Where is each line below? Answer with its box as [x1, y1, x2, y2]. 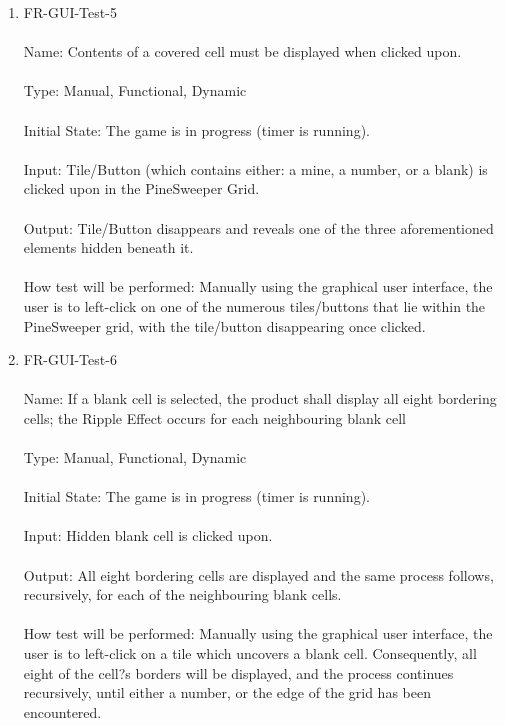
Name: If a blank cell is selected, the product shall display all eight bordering [23, 388, 497, 409]
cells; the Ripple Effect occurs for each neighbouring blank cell [23, 407, 406, 428]
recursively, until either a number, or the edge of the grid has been [23, 682, 431, 703]
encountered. [23, 701, 102, 722]
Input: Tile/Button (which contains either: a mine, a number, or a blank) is [23, 158, 488, 179]
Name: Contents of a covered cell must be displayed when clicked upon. [23, 41, 462, 62]
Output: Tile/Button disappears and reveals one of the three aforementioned [23, 217, 494, 238]
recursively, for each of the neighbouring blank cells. [23, 584, 342, 605]
